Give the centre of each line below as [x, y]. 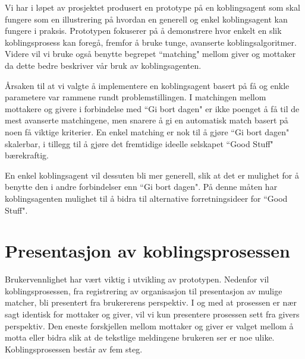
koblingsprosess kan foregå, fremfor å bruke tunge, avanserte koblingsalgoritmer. [151, 42]
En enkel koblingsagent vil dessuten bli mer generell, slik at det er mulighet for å [152, 175]
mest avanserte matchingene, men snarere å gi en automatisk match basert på [147, 120]
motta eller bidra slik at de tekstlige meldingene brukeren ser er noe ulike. [140, 337]
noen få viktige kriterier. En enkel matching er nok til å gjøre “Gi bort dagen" [147, 131]
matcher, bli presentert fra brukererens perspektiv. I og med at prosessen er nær [151, 302]
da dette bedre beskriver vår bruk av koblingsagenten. [103, 65]
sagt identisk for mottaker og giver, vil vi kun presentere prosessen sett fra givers [152, 314]
